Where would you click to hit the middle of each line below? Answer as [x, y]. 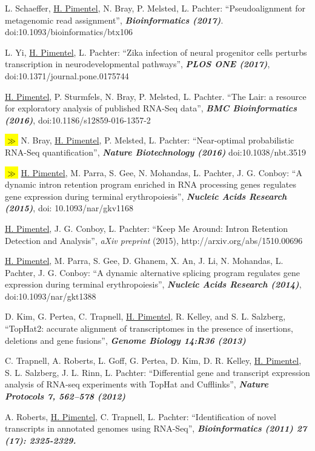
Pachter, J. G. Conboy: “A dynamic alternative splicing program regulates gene [152, 272]
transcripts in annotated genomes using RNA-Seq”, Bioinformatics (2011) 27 [156, 428]
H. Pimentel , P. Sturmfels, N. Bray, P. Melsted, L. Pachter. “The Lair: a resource [156, 96]
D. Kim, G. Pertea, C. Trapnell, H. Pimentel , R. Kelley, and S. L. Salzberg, [145, 316]
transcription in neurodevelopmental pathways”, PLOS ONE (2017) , [138, 64]
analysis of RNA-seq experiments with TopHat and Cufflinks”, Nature [137, 384]
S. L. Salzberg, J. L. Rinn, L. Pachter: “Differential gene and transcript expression [157, 372]
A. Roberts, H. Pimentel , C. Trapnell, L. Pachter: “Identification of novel [141, 416]
